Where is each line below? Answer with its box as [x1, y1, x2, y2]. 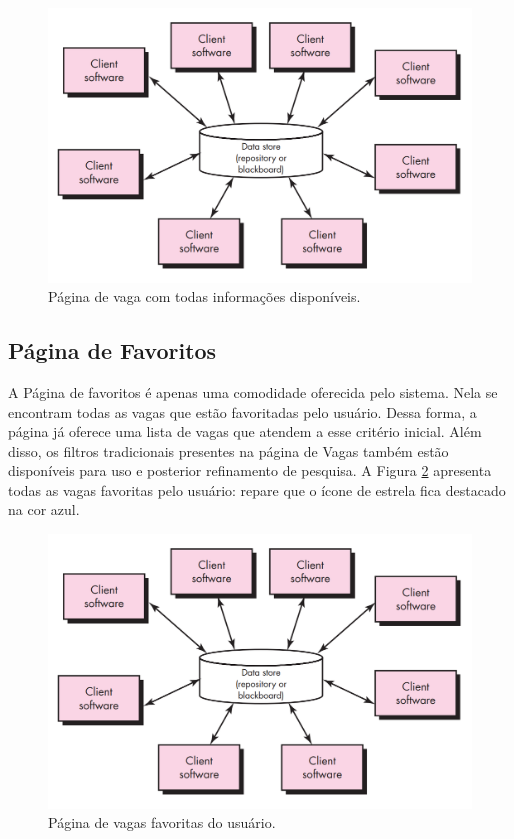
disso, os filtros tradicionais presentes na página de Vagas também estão [8, 440, 449, 461]
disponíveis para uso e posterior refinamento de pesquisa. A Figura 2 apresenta [8, 460, 492, 481]
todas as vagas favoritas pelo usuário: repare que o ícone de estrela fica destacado [8, 479, 506, 500]
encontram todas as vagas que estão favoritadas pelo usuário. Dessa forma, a [8, 401, 477, 422]
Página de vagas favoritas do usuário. [48, 812, 276, 833]
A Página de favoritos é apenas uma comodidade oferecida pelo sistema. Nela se [8, 381, 498, 402]
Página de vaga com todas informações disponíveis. [48, 286, 361, 307]
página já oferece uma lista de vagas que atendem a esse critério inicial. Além [8, 421, 482, 442]
